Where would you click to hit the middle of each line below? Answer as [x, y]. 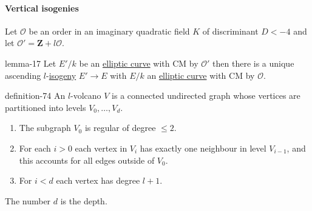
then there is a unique [253, 63]
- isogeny [61, 75]
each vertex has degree [98, 180]
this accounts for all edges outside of [87, 160]
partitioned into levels [46, 107]
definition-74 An [35, 95]
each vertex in [101, 148]
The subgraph [45, 128]
